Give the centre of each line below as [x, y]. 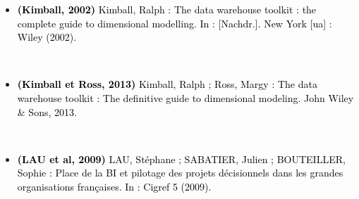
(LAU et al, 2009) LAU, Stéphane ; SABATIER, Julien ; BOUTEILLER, [181, 159]
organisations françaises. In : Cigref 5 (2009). [114, 186]
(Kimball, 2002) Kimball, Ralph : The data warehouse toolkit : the [167, 9]
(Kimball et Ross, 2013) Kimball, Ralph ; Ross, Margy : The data [167, 84]
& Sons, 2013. [47, 111]
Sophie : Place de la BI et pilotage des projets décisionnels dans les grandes [180, 173]
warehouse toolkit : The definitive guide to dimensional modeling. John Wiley [185, 97]
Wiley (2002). [47, 37]
